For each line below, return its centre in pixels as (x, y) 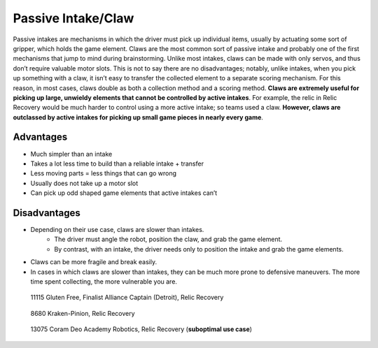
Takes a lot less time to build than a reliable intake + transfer (117, 164)
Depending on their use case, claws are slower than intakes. (117, 230)
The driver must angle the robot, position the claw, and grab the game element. (168, 239)
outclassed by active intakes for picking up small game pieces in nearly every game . (138, 117)
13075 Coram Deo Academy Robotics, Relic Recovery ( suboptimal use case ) (141, 329)
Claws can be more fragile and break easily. (94, 262)
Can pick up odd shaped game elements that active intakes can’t (124, 193)
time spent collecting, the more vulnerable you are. (104, 282)
